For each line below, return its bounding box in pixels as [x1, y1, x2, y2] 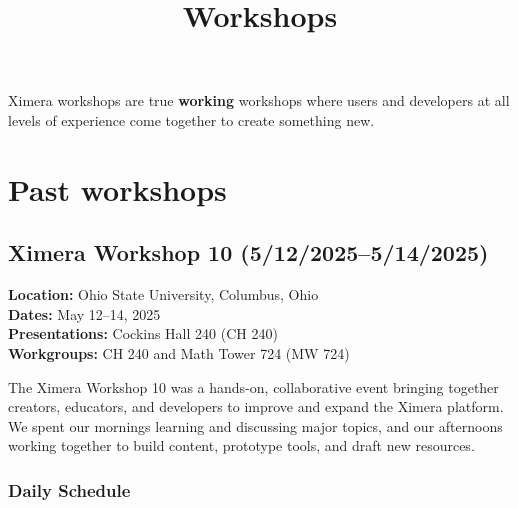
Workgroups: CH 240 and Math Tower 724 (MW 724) [8, 342, 350, 363]
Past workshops [8, 168, 227, 209]
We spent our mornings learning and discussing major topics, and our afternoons [8, 415, 503, 436]
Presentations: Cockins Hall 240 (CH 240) [8, 323, 278, 344]
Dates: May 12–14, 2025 [8, 303, 161, 324]
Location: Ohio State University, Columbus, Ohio [8, 284, 319, 305]
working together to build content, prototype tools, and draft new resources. [8, 435, 475, 456]
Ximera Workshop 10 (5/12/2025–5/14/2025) [8, 237, 489, 268]
